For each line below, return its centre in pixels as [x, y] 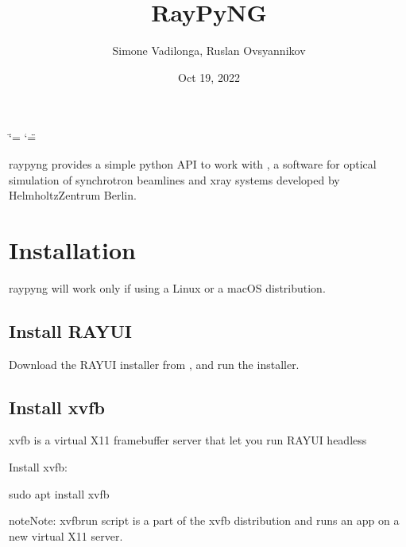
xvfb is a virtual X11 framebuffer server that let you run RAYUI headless [188, 440]
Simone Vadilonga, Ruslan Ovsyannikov [209, 50]
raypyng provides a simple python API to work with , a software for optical [193, 163]
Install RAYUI [71, 330]
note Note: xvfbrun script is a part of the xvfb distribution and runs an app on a [204, 520]
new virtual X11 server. [66, 535]
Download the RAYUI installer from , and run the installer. [154, 364]
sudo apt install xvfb [59, 493]
